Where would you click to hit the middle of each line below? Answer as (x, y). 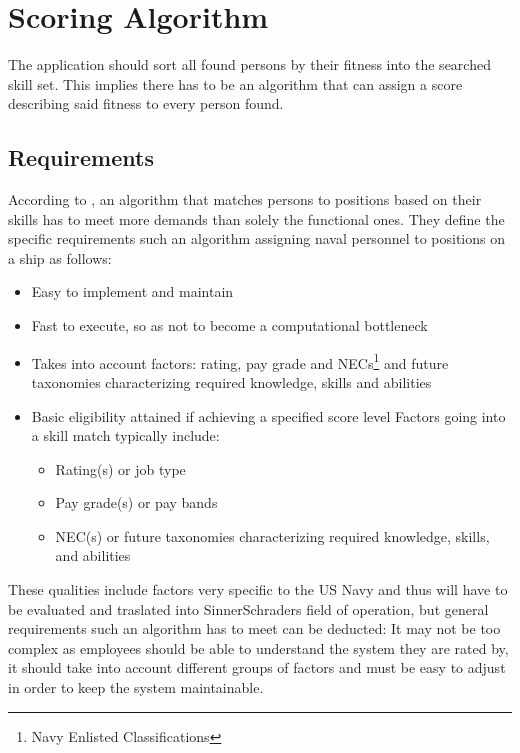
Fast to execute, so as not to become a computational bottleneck (229, 325)
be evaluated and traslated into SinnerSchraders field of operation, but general (248, 608)
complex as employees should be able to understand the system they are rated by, (258, 647)
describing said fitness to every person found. (146, 103)
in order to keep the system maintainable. (136, 687)
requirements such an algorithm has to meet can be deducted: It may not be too (254, 628)
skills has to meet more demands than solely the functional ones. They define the (256, 218)
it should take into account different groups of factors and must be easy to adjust (257, 667)
